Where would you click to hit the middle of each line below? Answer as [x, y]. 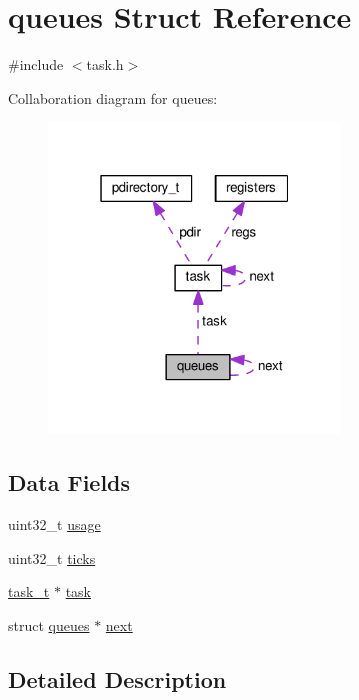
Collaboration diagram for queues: [113, 97]
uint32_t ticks [52, 557]
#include [36, 64]
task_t [29, 591]
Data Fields [69, 482]
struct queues [49, 624]
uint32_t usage [54, 523]
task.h [105, 64]
